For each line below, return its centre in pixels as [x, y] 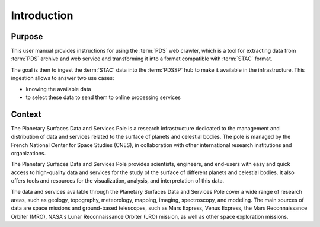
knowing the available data [58, 89]
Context [26, 114]
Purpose [27, 36]
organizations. [28, 154]
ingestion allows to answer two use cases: [63, 78]
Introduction [42, 15]
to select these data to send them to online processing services [103, 97]
